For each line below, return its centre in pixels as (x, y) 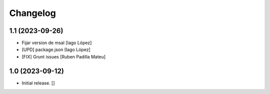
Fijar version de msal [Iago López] (57, 43)
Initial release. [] (38, 83)
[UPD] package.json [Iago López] (56, 49)
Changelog (32, 13)
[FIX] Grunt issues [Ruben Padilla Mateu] (64, 56)
